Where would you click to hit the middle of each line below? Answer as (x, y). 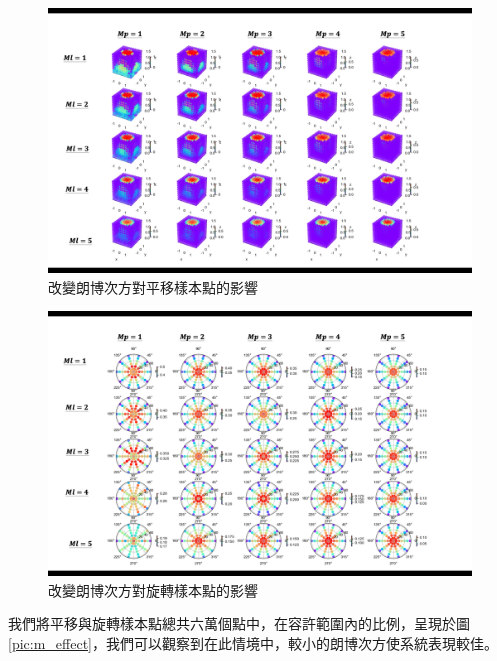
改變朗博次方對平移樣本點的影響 (153, 286)
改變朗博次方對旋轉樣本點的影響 (153, 589)
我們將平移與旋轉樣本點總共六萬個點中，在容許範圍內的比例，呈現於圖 (239, 623)
